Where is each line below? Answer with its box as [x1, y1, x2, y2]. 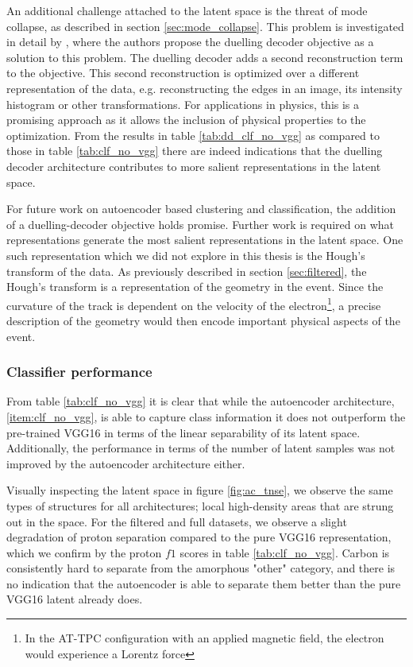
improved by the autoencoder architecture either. [6, 455, 245, 471]
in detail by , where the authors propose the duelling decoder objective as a [6, 33, 374, 50]
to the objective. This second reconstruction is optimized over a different [6, 64, 360, 81]
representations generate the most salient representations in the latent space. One [6, 231, 403, 248]
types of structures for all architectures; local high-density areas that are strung [6, 497, 394, 514]
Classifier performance [6, 362, 152, 382]
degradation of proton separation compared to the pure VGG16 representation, [6, 529, 392, 545]
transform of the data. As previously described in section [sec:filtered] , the [6, 262, 367, 279]
